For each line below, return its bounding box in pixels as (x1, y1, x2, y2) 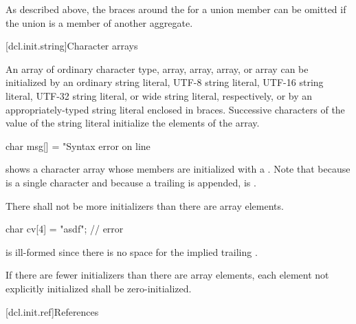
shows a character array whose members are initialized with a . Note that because (5, 162, 351, 176)
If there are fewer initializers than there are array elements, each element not (5, 268, 329, 282)
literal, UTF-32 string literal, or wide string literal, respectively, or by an (5, 88, 313, 102)
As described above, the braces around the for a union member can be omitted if (5, 2, 346, 16)
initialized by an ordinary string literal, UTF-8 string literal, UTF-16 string (5, 75, 324, 89)
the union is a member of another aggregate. (5, 15, 193, 30)
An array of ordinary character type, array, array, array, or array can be (5, 61, 309, 76)
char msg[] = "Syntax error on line (5, 138, 151, 153)
